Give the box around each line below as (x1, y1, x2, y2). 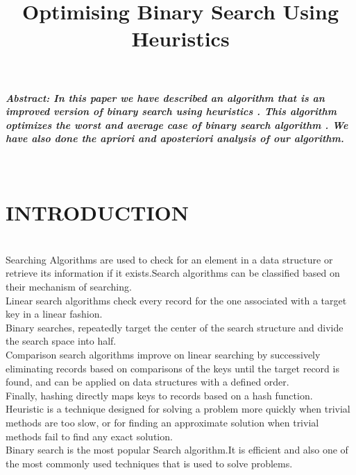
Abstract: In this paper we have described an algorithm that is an (6, 90, 325, 105)
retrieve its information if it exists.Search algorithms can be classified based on (6, 266, 340, 280)
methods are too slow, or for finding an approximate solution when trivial (6, 415, 319, 429)
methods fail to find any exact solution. (6, 429, 173, 443)
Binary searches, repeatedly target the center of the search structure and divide (6, 320, 344, 334)
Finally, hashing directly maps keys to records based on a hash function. (6, 388, 313, 402)
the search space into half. (6, 334, 117, 348)
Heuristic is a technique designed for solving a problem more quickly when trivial (6, 401, 350, 416)
